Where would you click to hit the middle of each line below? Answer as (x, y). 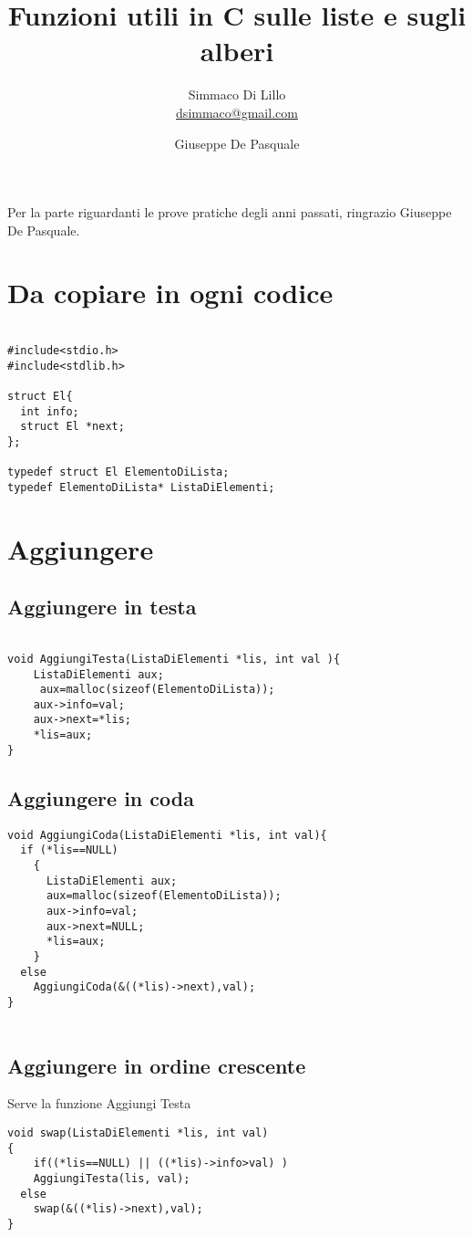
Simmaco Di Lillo (237, 94)
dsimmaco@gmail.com (237, 112)
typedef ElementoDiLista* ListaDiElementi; (141, 487)
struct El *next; (72, 427)
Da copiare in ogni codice (170, 293)
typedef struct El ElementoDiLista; (118, 472)
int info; (50, 411)
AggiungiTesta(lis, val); (112, 1178)
